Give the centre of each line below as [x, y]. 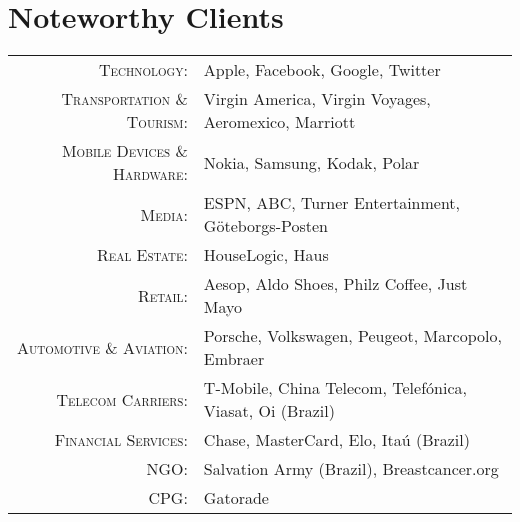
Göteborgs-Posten [265, 226]
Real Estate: [142, 255]
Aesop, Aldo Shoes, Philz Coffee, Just [335, 284]
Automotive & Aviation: [102, 347]
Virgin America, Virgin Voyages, [317, 99]
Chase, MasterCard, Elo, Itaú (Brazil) [336, 440]
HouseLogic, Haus [266, 255]
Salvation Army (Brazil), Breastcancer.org [351, 469]
